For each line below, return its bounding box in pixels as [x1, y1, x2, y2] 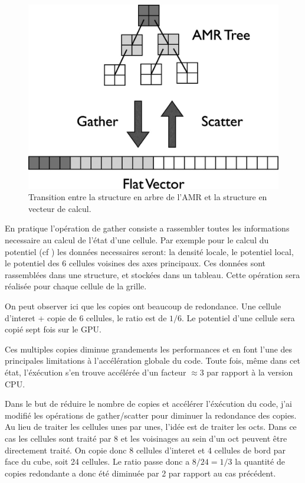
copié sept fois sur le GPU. [5, 323, 101, 335]
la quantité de [235, 455, 285, 468]
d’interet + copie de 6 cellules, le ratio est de [5, 311, 167, 324]
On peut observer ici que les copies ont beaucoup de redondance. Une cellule [5, 300, 281, 312]
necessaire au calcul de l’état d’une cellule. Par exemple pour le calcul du [5, 234, 269, 246]
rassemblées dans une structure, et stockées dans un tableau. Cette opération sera [5, 268, 300, 280]
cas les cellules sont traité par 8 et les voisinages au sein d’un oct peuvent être [5, 432, 287, 444]
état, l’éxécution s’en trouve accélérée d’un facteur [5, 366, 186, 378]
